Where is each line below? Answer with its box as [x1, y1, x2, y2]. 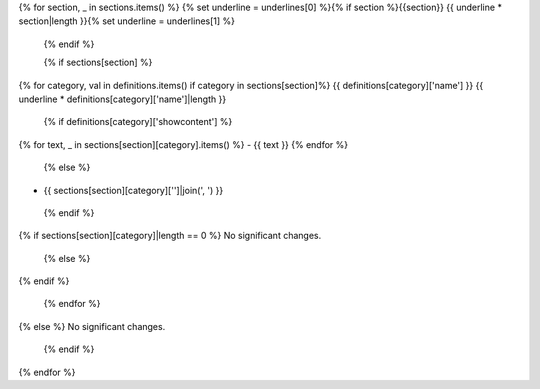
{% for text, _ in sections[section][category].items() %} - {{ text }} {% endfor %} [18, 138, 349, 150]
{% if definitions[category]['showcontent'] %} [43, 116, 233, 128]
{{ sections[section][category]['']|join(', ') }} [43, 184, 224, 196]
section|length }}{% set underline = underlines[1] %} [18, 15, 235, 27]
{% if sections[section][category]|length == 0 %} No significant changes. [18, 230, 322, 242]
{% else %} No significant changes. [18, 320, 166, 332]
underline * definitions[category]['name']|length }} [18, 93, 227, 105]
